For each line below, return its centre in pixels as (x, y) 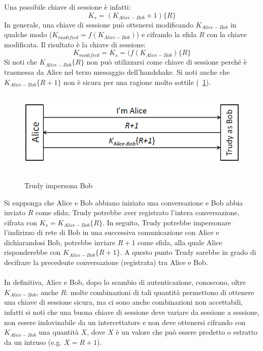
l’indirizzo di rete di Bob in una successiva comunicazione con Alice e (112, 232)
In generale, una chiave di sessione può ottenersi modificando (99, 24)
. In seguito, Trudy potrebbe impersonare (167, 222)
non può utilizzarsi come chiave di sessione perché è (167, 62)
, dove (96, 332)
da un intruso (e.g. (33, 342)
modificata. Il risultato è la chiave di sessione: (75, 44)
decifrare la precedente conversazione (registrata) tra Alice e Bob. (106, 262)
